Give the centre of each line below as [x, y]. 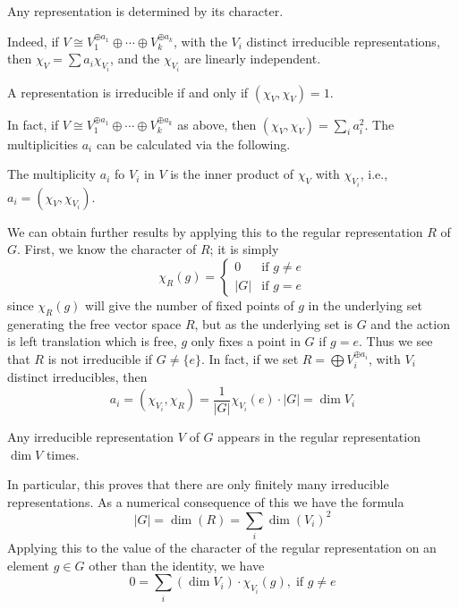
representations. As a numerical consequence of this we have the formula [206, 501]
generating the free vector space [94, 323]
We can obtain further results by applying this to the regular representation [215, 231]
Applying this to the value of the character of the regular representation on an [222, 548]
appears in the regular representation [319, 436]
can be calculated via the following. [193, 144]
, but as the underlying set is [273, 323]
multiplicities [43, 144]
